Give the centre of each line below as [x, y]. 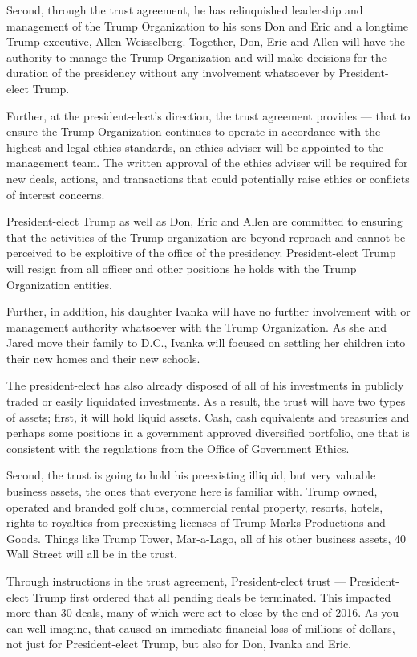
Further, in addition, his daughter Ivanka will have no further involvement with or [208, 311]
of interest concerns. [56, 194]
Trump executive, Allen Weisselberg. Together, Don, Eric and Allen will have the [206, 41]
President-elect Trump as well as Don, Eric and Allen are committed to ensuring [204, 221]
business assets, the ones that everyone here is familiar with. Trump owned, [192, 491]
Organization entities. [59, 284]
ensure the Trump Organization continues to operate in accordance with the [194, 131]
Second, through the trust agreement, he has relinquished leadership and [185, 10]
